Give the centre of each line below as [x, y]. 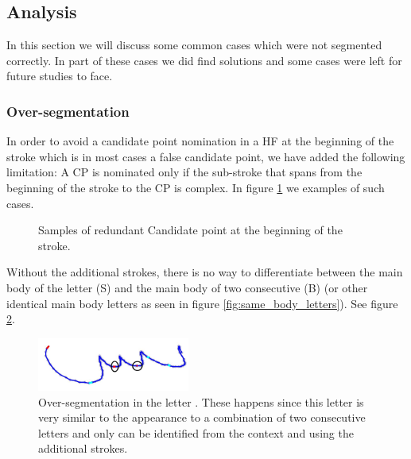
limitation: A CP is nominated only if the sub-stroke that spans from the [184, 172]
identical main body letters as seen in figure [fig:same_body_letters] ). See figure [202, 303]
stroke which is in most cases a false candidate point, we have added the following [206, 156]
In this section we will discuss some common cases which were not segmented [194, 45]
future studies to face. [60, 76]
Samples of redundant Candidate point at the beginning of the [190, 230]
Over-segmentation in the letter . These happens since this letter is [201, 401]
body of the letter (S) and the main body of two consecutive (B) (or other [187, 287]
